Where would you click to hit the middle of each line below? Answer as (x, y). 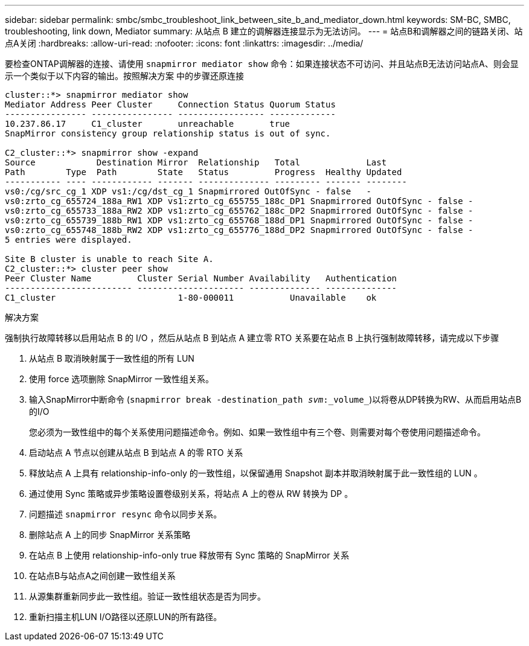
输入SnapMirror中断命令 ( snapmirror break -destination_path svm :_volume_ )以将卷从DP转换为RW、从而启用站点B (275, 399)
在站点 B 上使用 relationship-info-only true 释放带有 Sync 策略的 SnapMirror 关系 (189, 555)
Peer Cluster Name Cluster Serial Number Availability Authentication (201, 278)
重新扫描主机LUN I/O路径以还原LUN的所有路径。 (126, 617)
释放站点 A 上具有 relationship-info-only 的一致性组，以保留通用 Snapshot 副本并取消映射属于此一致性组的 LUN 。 (256, 473)
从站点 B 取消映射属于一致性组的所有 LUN (112, 358)
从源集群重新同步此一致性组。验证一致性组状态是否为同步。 (147, 596)
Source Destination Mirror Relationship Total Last (196, 162)
